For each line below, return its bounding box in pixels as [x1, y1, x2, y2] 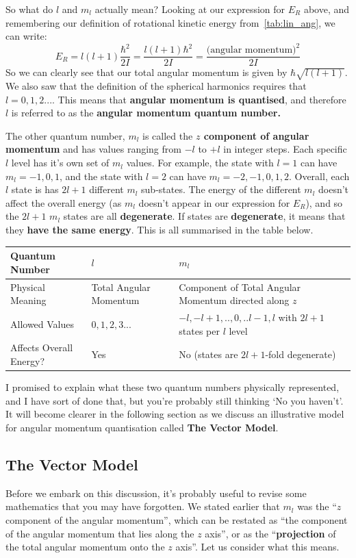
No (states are [179, 347, 238, 362]
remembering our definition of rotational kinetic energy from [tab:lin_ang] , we [5, 15, 335, 29]
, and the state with [60, 168, 143, 183]
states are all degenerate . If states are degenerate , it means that [63, 209, 346, 223]
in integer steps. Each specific [223, 142, 347, 156]
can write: [5, 29, 47, 43]
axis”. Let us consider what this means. [175, 540, 340, 554]
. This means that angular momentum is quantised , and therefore [52, 92, 346, 106]
